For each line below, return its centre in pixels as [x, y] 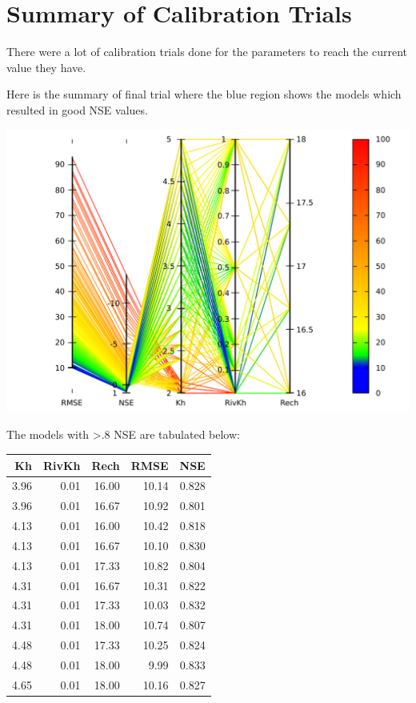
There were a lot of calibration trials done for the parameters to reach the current [207, 52]
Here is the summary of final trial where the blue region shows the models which [204, 94]
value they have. [46, 67]
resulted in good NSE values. [77, 109]
